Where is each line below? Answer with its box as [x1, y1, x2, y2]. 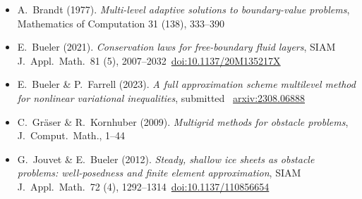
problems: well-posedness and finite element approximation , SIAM [17, 165, 301, 180]
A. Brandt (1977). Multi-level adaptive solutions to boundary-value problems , [17, 2, 350, 16]
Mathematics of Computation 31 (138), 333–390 [17, 15, 225, 30]
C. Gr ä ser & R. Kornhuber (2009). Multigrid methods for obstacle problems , [17, 114, 349, 129]
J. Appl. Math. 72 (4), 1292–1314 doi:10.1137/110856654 [17, 179, 270, 193]
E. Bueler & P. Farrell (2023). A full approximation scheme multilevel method [17, 77, 356, 91]
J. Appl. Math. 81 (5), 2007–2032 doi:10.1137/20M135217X [17, 53, 281, 68]
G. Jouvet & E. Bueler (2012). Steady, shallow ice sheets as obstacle [17, 151, 315, 166]
